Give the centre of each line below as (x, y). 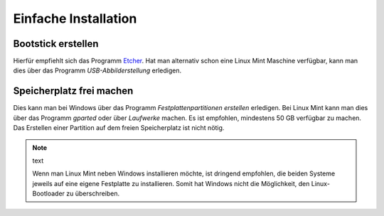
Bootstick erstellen (56, 44)
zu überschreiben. (93, 194)
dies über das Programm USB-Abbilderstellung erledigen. (97, 70)
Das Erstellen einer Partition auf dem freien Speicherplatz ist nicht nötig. (119, 128)
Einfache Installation (75, 18)
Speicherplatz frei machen (73, 91)
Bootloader (49, 194)
